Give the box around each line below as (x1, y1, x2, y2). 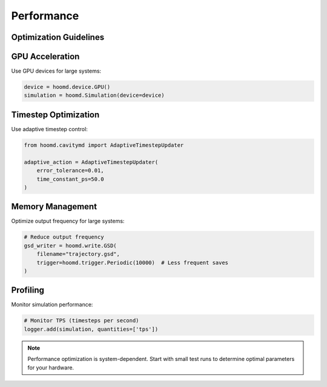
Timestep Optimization (11, 109, 100, 120)
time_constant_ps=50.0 (36, 175, 104, 183)
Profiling (11, 285, 45, 296)
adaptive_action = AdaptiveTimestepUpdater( (24, 158, 159, 166)
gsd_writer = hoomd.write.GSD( (24, 242, 117, 249)
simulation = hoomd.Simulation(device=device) (24, 92, 165, 99)
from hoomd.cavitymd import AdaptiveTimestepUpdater (24, 141, 184, 148)
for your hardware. (27, 363, 74, 371)
